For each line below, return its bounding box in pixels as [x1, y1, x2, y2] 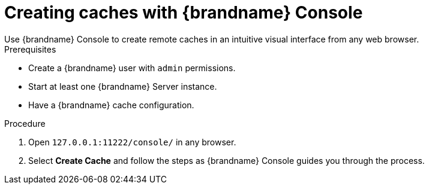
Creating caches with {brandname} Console [4, 2, 363, 23]
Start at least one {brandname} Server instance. [28, 81, 217, 92]
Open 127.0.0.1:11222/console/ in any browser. [28, 136, 236, 147]
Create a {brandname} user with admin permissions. [28, 62, 236, 73]
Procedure [4, 118, 46, 129]
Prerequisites [4, 44, 56, 54]
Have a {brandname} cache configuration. [28, 99, 194, 110]
